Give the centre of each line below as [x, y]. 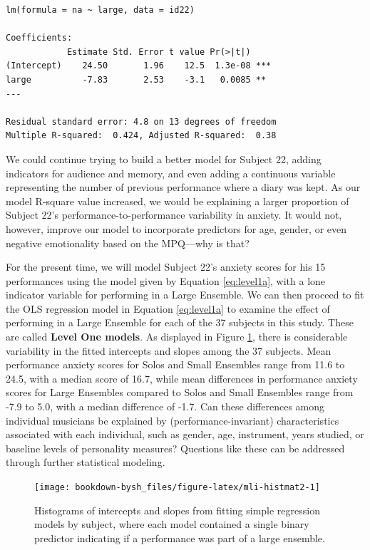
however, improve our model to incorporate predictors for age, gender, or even [176, 228]
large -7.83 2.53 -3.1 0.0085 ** [136, 79]
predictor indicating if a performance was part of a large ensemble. [180, 538]
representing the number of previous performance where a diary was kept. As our [183, 187]
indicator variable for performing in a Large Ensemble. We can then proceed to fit [185, 295]
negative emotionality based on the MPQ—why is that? [128, 243]
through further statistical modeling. [86, 462]
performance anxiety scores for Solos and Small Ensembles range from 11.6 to [175, 364]
